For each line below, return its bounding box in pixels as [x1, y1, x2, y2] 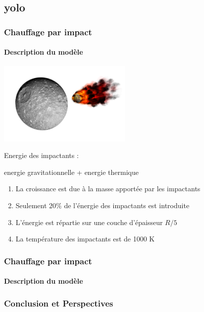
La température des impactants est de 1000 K [15, 234, 155, 244]
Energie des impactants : [4, 150, 79, 160]
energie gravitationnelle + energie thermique [4, 166, 139, 177]
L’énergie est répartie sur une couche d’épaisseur [15, 217, 163, 227]
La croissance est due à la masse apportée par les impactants [15, 183, 201, 194]
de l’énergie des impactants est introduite [64, 200, 190, 210]
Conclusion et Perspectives [4, 297, 113, 309]
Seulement [15, 200, 47, 210]
